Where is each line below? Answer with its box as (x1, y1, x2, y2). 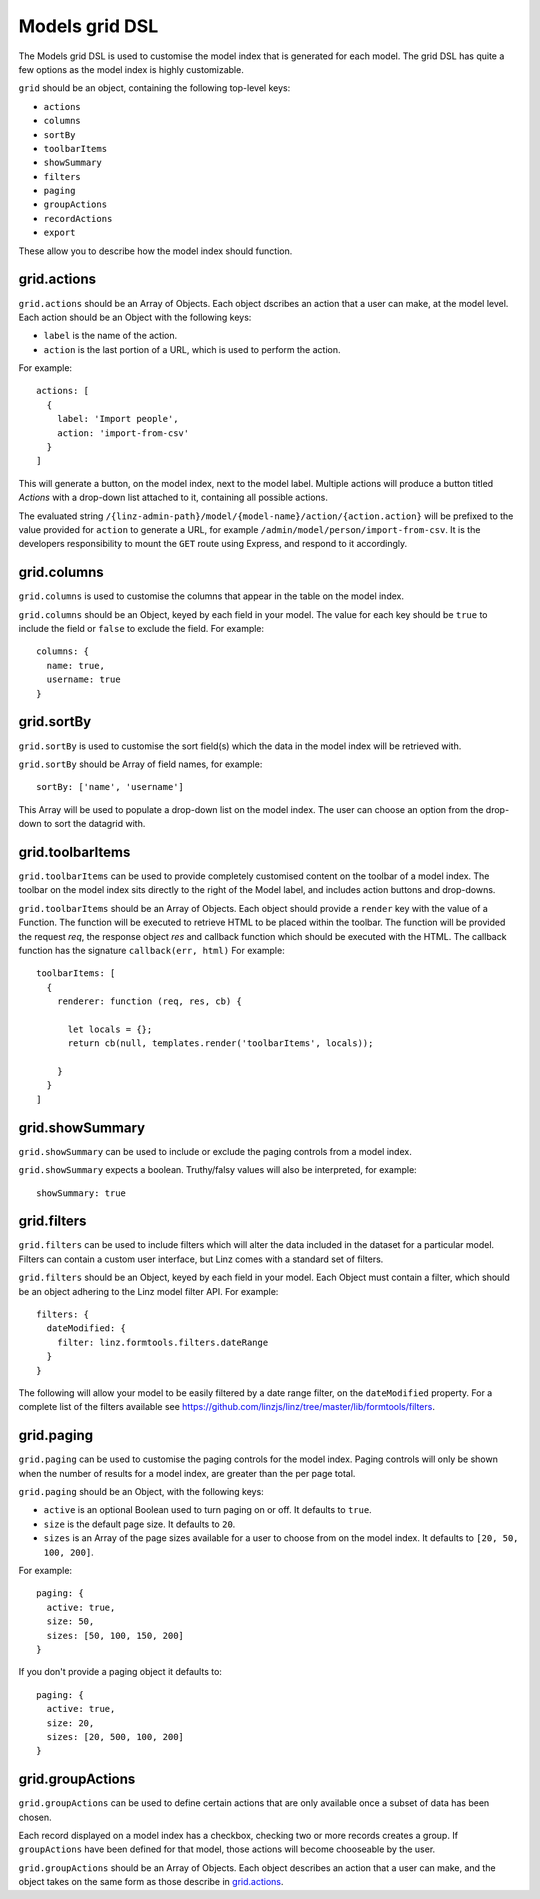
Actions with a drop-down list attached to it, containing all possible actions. (18, 491, 329, 504)
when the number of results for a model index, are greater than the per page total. (18, 1467, 356, 1479)
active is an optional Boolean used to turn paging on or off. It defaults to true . (43, 1504, 372, 1516)
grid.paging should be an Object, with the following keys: (18, 1486, 264, 1498)
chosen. (18, 1811, 52, 1823)
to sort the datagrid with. (43, 818, 146, 830)
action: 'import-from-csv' (56, 427, 190, 439)
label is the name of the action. (43, 330, 178, 342)
